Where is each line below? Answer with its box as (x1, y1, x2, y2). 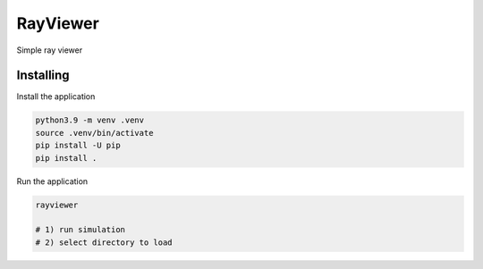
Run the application (16, 175, 89, 187)
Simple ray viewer (16, 45, 83, 55)
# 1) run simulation (35, 224, 125, 235)
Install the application (16, 91, 96, 102)
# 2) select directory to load (35, 237, 174, 248)
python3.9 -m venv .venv (35, 115, 145, 125)
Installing (16, 68, 71, 83)
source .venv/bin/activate (35, 128, 154, 138)
